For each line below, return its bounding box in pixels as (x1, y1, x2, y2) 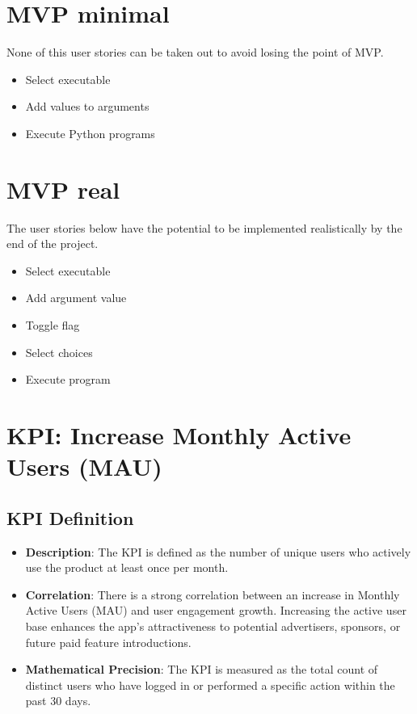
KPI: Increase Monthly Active (6, 418, 352, 451)
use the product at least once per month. (25, 559, 229, 576)
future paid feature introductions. (25, 633, 192, 650)
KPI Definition (6, 505, 134, 530)
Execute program (25, 371, 111, 388)
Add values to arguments (25, 98, 150, 115)
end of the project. (6, 235, 99, 252)
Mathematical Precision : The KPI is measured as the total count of (25, 661, 378, 678)
